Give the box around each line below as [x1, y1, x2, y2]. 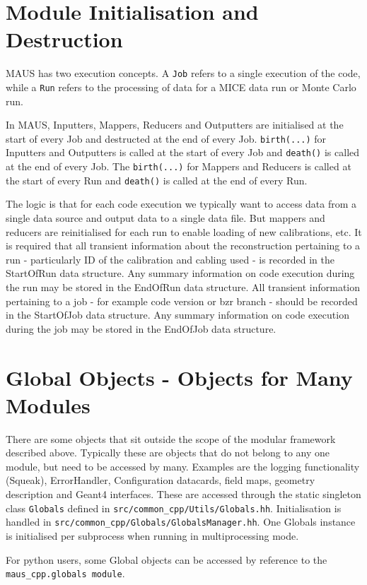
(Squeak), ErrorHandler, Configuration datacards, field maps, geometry [6, 473, 315, 487]
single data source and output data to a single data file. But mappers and [6, 211, 325, 225]
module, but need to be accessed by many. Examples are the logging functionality [6, 459, 360, 473]
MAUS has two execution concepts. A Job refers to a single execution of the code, [6, 66, 361, 81]
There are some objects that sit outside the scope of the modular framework [6, 431, 336, 446]
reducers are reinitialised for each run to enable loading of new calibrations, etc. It [6, 224, 362, 239]
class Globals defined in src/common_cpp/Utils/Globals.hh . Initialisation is [6, 500, 342, 515]
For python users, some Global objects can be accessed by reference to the [6, 552, 327, 567]
